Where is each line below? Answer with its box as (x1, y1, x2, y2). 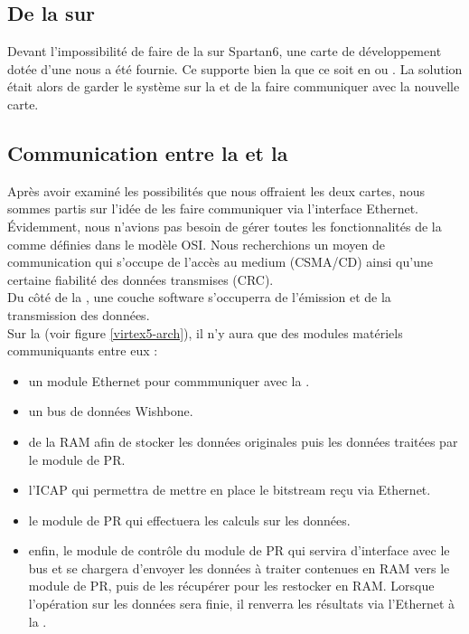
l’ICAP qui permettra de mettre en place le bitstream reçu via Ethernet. (28, 480, 431, 499)
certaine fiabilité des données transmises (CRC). (7, 270, 274, 289)
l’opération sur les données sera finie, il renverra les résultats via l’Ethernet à (28, 594, 455, 613)
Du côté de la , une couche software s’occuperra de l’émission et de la (7, 288, 391, 307)
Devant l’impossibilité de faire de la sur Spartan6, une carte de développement (7, 42, 442, 61)
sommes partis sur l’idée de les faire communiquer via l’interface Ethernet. (7, 199, 419, 218)
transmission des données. (7, 305, 150, 324)
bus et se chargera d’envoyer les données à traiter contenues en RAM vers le (28, 558, 450, 577)
